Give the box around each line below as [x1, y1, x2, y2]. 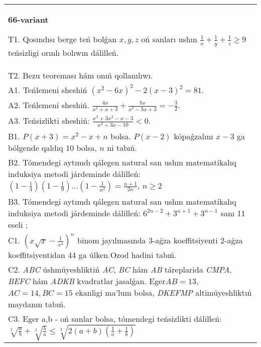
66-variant [8, 14, 49, 25]
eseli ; [8, 218, 28, 230]
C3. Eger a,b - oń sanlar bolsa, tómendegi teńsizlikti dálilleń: [8, 312, 222, 324]
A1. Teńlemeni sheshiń [8, 83, 87, 96]
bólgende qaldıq [8, 141, 63, 153]
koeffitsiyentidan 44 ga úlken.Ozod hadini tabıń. [8, 248, 177, 261]
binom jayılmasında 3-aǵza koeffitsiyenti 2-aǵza [77, 234, 243, 246]
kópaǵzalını [174, 130, 213, 142]
